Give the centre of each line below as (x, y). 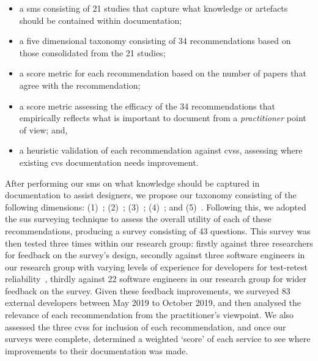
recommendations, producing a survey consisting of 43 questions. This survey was (158, 230)
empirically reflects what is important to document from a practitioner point (163, 118)
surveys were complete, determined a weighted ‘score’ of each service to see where (158, 339)
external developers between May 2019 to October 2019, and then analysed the (153, 303)
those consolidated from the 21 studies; (92, 52)
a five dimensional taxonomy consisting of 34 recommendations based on (155, 41)
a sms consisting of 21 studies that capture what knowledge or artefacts (153, 8)
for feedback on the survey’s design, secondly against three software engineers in (155, 255)
